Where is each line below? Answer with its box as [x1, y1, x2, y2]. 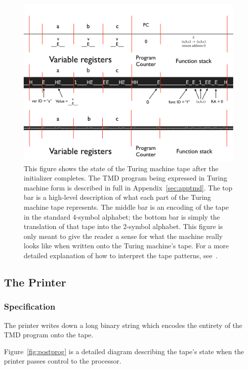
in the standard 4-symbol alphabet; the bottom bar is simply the [24, 211, 220, 222]
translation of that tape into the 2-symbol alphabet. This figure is [24, 221, 223, 231]
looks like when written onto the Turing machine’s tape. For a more [24, 240, 229, 251]
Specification [4, 300, 55, 313]
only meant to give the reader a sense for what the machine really [24, 231, 223, 241]
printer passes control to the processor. [4, 356, 122, 366]
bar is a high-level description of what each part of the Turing [24, 192, 211, 202]
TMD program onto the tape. [4, 329, 93, 340]
